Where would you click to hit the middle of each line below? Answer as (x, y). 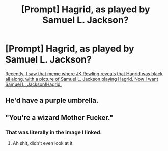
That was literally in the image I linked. (54, 132)
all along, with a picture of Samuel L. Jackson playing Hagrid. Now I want (82, 79)
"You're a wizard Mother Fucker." (59, 118)
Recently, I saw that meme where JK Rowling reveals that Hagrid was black (84, 73)
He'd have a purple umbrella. (52, 100)
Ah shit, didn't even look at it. (43, 143)
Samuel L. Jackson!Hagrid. (34, 84)
